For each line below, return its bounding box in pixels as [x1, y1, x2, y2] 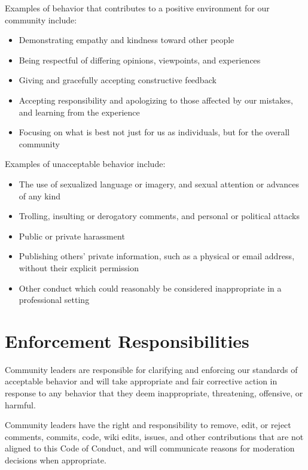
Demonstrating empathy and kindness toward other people [19, 34, 234, 46]
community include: [5, 13, 77, 26]
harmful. [5, 398, 36, 411]
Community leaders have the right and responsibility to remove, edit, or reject [5, 419, 291, 431]
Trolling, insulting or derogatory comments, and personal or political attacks [19, 210, 300, 222]
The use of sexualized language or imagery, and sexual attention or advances [19, 177, 300, 190]
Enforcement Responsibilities [5, 328, 249, 353]
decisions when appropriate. [5, 453, 106, 466]
